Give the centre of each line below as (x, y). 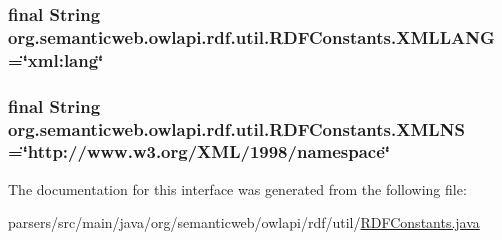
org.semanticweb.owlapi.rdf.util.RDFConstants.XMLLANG (251, 36)
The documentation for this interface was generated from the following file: (237, 188)
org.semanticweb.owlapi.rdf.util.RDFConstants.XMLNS (236, 128)
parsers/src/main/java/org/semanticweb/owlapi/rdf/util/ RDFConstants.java (244, 222)
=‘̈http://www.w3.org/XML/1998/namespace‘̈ (199, 151)
